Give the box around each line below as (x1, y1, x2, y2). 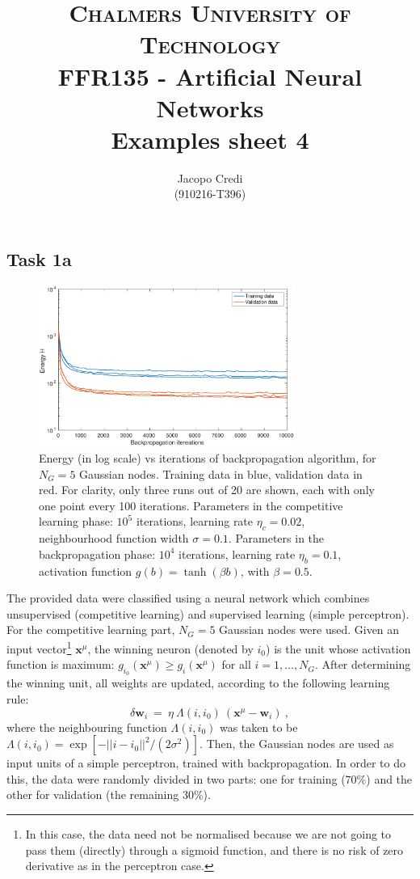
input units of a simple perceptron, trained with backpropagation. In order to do (6, 754, 405, 771)
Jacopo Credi (177, 169, 243, 186)
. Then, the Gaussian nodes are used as (199, 735, 394, 752)
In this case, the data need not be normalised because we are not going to (25, 825, 392, 842)
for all (221, 656, 251, 673)
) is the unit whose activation (266, 640, 411, 657)
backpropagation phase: (39, 545, 156, 562)
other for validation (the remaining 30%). (6, 786, 211, 803)
